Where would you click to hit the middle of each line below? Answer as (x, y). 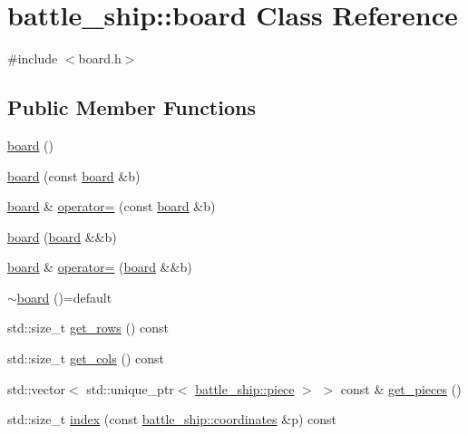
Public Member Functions (132, 107)
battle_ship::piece (245, 388)
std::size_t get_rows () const (88, 328)
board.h (100, 58)
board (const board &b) (74, 175)
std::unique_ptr (130, 388)
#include (33, 58)
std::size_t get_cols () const (86, 358)
